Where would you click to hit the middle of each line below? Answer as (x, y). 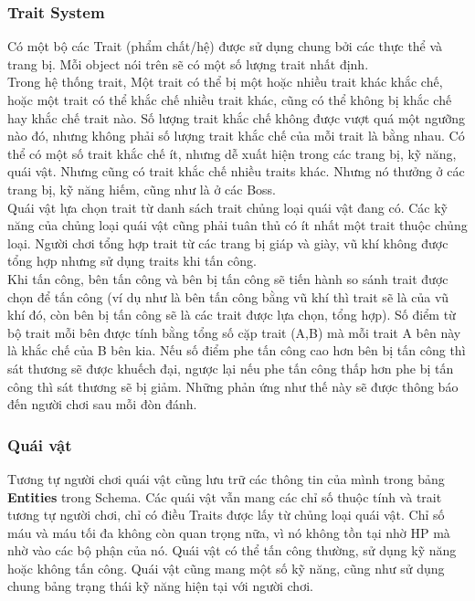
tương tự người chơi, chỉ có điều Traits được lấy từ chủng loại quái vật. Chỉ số (226, 515)
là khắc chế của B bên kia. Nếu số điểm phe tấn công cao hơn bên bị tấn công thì (237, 350)
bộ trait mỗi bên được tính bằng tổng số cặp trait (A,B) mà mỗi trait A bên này (234, 332)
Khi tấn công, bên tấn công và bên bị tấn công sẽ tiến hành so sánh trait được (228, 278)
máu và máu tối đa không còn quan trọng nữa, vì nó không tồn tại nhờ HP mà (229, 532)
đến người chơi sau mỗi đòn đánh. (102, 404)
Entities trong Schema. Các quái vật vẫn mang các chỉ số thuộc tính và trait (225, 496)
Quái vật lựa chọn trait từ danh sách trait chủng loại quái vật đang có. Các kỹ (228, 207)
